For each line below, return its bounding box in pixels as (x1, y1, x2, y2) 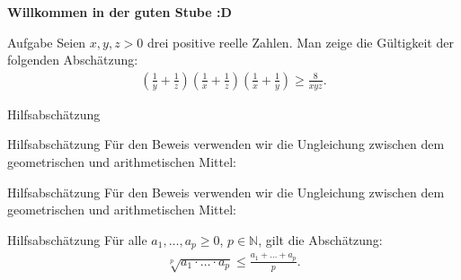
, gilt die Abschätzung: (258, 230, 383, 249)
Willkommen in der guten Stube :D (7, 3, 232, 21)
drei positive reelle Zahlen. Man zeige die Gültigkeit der (146, 32, 454, 51)
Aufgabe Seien (7, 32, 86, 51)
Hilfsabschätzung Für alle (7, 230, 147, 249)
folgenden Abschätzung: (7, 50, 138, 69)
